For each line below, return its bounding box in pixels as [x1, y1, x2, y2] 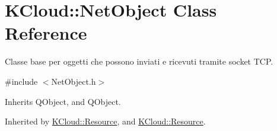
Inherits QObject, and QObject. [5, 95, 121, 107]
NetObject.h [51, 75, 96, 87]
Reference [5, 21, 87, 45]
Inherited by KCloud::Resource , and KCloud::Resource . [5, 115, 206, 127]
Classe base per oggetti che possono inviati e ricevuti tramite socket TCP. [5, 55, 273, 68]
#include [5, 75, 38, 87]
